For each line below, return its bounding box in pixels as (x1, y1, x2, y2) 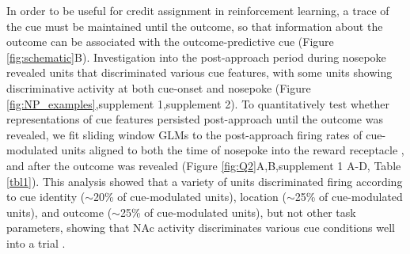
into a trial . (6, 234, 66, 251)
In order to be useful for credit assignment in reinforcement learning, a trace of (6, 2, 389, 18)
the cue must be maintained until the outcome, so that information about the (6, 17, 383, 34)
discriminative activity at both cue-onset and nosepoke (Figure (6, 79, 311, 96)
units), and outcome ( (6, 203, 112, 220)
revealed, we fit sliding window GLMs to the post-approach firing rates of (6, 126, 363, 142)
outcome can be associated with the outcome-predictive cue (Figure (6, 33, 334, 50)
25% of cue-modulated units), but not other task (120, 203, 356, 220)
